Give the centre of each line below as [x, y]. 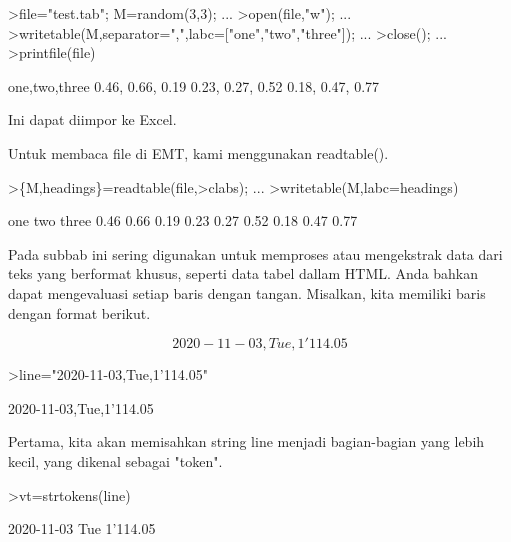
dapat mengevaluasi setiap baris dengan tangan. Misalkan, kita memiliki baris [247, 292]
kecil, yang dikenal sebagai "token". [115, 460]
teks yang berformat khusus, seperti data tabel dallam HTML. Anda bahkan [243, 273]
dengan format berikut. [79, 312]
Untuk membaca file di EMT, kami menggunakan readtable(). [198, 152]
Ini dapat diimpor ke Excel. [92, 119]
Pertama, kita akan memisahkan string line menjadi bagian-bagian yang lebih [246, 441]
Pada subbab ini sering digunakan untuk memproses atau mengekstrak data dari [255, 253]
